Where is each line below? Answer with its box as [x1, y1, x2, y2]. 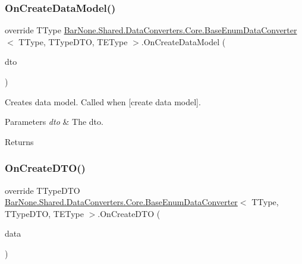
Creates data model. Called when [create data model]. [5, 95, 201, 108]
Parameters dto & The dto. [5, 115, 103, 128]
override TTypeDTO [5, 184, 80, 196]
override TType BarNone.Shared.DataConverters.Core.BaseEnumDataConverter [5, 24, 297, 36]
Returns [5, 135, 34, 147]
